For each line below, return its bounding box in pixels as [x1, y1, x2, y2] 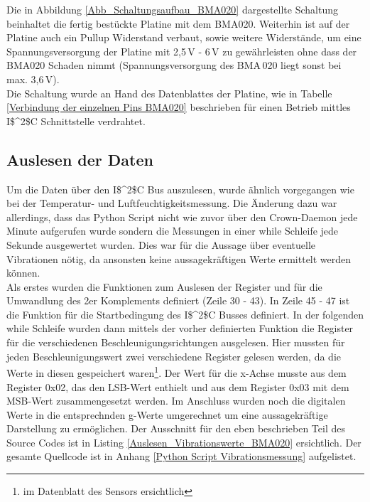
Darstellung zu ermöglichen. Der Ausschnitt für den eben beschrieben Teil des [6, 421, 345, 436]
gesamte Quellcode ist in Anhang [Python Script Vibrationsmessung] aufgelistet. [6, 449, 357, 464]
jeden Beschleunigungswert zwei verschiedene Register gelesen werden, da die [6, 348, 342, 363]
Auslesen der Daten [6, 148, 153, 170]
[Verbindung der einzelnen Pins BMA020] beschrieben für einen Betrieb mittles [6, 100, 351, 114]
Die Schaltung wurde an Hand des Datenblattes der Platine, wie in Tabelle [6, 85, 332, 100]
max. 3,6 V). [6, 71, 60, 86]
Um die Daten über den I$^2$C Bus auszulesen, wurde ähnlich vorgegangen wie [6, 181, 354, 196]
